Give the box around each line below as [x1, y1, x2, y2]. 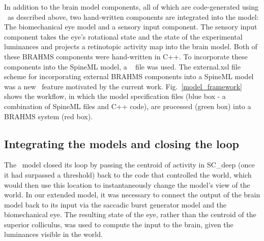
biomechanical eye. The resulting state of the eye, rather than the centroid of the [4, 209, 256, 220]
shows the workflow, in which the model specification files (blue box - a [4, 91, 226, 101]
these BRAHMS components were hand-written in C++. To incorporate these [4, 51, 248, 61]
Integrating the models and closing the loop [4, 135, 240, 151]
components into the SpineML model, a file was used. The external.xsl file [4, 61, 241, 72]
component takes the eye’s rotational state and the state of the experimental [4, 31, 243, 42]
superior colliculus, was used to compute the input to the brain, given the [4, 219, 233, 229]
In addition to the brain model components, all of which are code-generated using [4, 2, 259, 12]
